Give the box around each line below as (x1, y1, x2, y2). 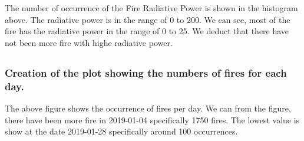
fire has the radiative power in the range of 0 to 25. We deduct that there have (5, 25, 289, 37)
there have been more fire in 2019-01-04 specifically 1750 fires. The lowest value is (5, 113, 300, 126)
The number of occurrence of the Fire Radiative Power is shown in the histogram (5, 2, 298, 14)
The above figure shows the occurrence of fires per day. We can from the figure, (5, 101, 291, 114)
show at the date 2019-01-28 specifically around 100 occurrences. (5, 125, 238, 137)
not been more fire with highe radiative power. (5, 36, 173, 48)
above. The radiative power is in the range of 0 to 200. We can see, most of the (5, 13, 290, 25)
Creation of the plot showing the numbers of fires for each (5, 65, 287, 80)
